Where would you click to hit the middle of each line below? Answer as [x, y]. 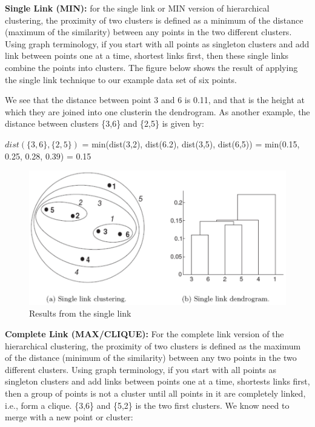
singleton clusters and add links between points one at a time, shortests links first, [157, 381]
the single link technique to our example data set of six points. [121, 79]
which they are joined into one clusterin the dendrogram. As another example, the [157, 111]
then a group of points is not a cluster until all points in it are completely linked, [155, 393]
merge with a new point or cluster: [69, 417]
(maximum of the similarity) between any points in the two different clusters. [148, 32]
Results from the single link [80, 313]
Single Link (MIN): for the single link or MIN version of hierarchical [137, 8]
